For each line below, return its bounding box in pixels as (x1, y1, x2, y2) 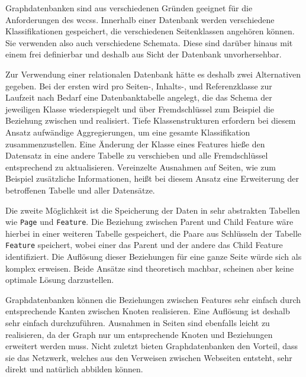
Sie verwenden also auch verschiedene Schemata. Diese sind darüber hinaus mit (5, 36, 293, 49)
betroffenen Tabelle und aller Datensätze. (5, 183, 155, 196)
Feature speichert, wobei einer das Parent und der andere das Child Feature (5, 239, 283, 251)
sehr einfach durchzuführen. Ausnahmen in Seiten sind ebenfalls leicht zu (5, 316, 270, 328)
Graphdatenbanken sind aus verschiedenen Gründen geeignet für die (5, 2, 253, 14)
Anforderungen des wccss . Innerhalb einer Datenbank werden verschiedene (5, 13, 275, 25)
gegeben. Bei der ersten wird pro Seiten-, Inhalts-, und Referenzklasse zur (5, 79, 272, 92)
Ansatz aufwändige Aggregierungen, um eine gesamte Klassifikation (5, 125, 250, 138)
